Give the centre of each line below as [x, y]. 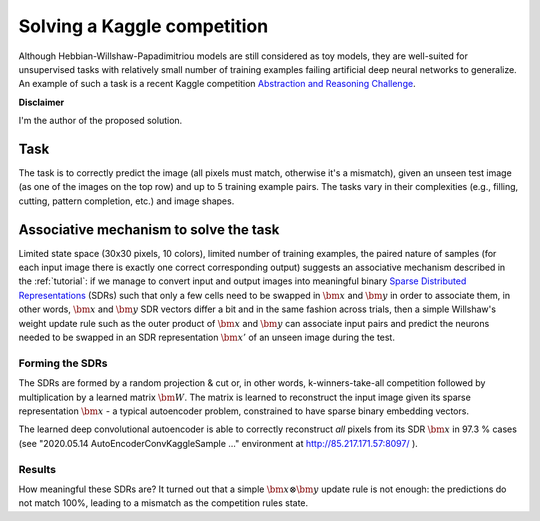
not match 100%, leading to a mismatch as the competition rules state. [163, 503]
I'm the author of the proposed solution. [100, 121]
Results [37, 469]
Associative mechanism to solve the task [149, 229]
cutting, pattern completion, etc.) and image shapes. [126, 201]
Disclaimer [41, 102]
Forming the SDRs [63, 363]
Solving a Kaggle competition [143, 26]
